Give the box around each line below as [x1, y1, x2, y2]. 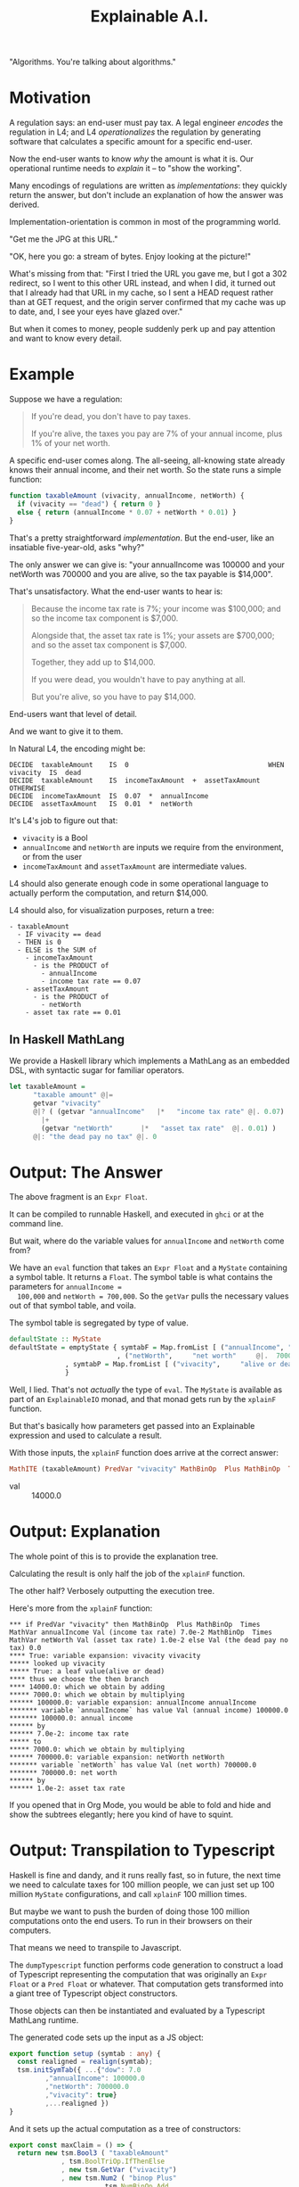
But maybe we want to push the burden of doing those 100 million [9, 1906, 251, 1917]
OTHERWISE [9, 783, 46, 793]
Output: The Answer [9, 1162, 163, 1183]
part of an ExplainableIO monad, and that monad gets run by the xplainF [9, 1393, 277, 1404]
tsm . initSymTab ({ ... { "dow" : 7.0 [17, 2066, 141, 2075]
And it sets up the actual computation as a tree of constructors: [9, 2123, 242, 2133]
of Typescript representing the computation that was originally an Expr [9, 1968, 268, 1979]
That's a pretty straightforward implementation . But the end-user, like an [9, 532, 275, 543]
